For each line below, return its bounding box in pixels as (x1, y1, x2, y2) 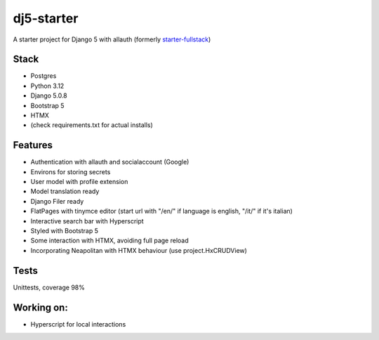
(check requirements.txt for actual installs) (30, 121, 154, 129)
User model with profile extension (30, 178, 128, 186)
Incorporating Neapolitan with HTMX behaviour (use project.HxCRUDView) (30, 246, 247, 254)
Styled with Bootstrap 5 (30, 227, 98, 235)
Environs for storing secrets (30, 167, 111, 176)
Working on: (13, 301, 68, 313)
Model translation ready (30, 187, 100, 196)
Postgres (30, 72, 57, 80)
